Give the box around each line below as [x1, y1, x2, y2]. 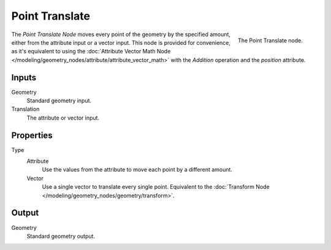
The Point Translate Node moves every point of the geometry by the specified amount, [11, 31, 231, 38]
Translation [11, 105, 40, 113]
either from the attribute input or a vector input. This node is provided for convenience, [11, 39, 231, 46]
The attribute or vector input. [26, 114, 100, 121]
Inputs [11, 72, 37, 83]
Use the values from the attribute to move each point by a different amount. [42, 166, 233, 173]
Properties [11, 130, 53, 140]
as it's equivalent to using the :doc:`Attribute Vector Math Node [11, 48, 171, 55]
